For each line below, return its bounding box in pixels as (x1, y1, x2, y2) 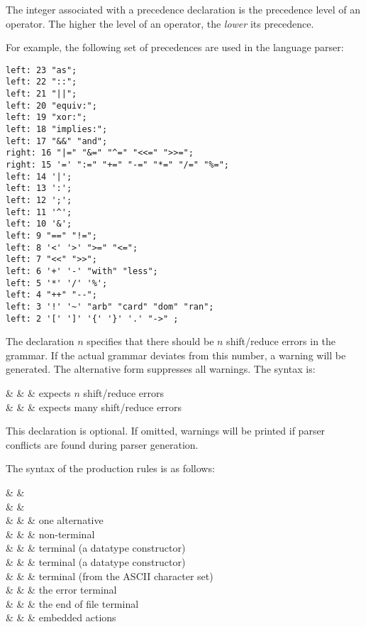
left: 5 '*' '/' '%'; (6, 278, 108, 288)
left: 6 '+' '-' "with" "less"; (6, 266, 158, 276)
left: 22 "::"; (6, 77, 77, 87)
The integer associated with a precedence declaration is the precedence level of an (6, 2, 361, 16)
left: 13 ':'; (6, 183, 72, 194)
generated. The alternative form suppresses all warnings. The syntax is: (6, 361, 316, 376)
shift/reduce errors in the (226, 334, 336, 349)
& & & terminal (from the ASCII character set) (6, 568, 213, 583)
